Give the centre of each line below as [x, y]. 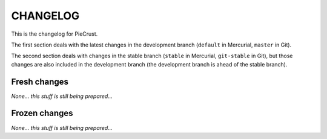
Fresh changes [40, 82]
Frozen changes [42, 113]
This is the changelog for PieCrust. [54, 34]
